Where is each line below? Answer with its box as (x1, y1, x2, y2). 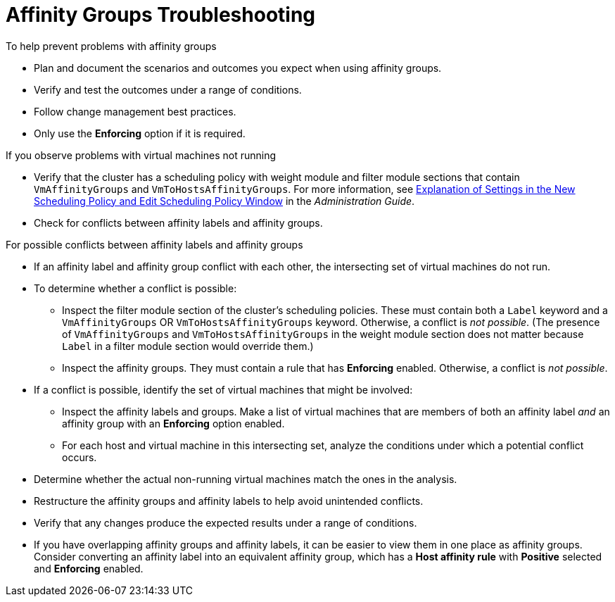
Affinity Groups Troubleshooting (6, 3, 316, 27)
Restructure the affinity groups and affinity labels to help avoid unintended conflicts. (34, 494, 424, 507)
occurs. (62, 451, 97, 463)
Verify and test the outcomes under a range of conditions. (34, 83, 302, 96)
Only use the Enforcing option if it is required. (34, 127, 246, 139)
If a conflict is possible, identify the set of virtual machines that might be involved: (34, 383, 413, 396)
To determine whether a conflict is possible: (34, 282, 237, 294)
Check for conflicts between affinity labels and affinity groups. (34, 216, 323, 229)
